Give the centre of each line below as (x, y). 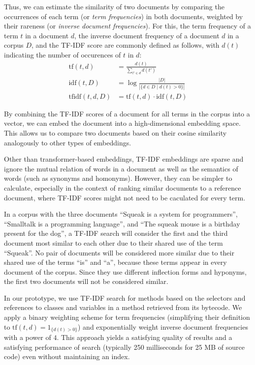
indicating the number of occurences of (63, 54)
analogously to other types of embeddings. (68, 142)
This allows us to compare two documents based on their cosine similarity (115, 132)
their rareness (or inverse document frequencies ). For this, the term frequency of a (127, 26)
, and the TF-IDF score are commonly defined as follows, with (126, 45)
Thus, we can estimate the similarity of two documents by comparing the (114, 6)
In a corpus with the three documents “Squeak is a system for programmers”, (121, 214)
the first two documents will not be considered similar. (86, 281)
